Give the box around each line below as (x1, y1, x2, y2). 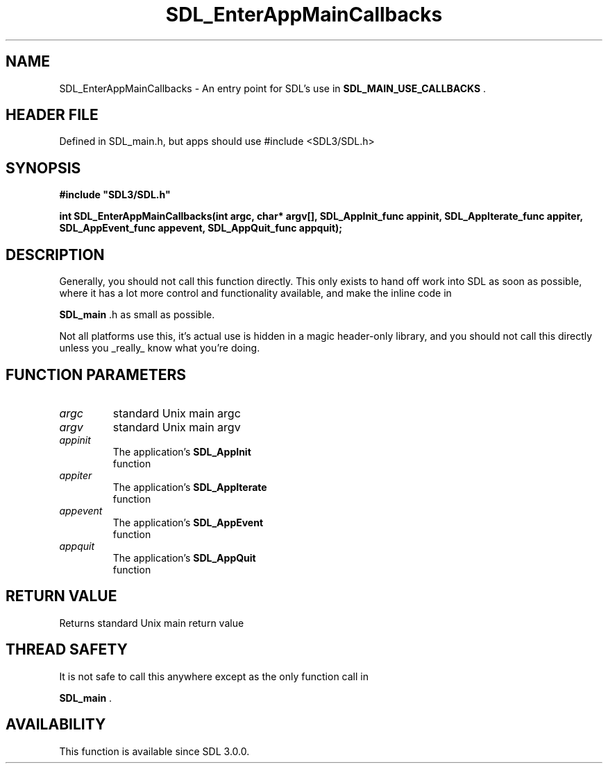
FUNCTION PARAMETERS (6, 365, 186, 383)
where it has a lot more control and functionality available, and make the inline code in (59, 287, 452, 300)
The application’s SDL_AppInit (112, 445, 251, 458)
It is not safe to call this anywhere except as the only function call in (59, 670, 369, 682)
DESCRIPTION (6, 245, 105, 263)
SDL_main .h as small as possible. (59, 309, 215, 321)
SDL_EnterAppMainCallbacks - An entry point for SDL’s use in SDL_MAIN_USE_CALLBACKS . (59, 82, 487, 94)
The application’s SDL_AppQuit (112, 551, 256, 564)
